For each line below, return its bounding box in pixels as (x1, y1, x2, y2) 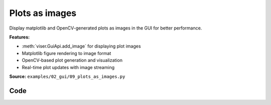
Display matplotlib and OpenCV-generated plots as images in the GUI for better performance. (9, 25, 202, 31)
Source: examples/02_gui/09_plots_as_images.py (9, 73, 125, 79)
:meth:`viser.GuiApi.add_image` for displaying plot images (22, 43, 141, 49)
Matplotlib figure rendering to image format (22, 50, 111, 56)
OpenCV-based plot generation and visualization (22, 57, 123, 63)
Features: (9, 34, 30, 40)
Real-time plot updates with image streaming (22, 64, 115, 70)
